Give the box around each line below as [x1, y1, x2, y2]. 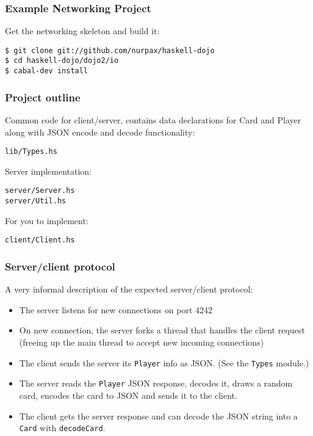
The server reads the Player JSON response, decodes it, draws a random [19, 377, 293, 390]
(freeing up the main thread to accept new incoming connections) [19, 336, 264, 348]
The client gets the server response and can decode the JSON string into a [19, 409, 298, 422]
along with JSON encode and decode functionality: [5, 125, 195, 138]
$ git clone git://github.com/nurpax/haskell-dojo [5, 46, 215, 55]
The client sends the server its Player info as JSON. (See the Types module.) [19, 356, 309, 369]
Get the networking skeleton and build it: [5, 24, 160, 37]
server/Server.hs [5, 186, 75, 195]
